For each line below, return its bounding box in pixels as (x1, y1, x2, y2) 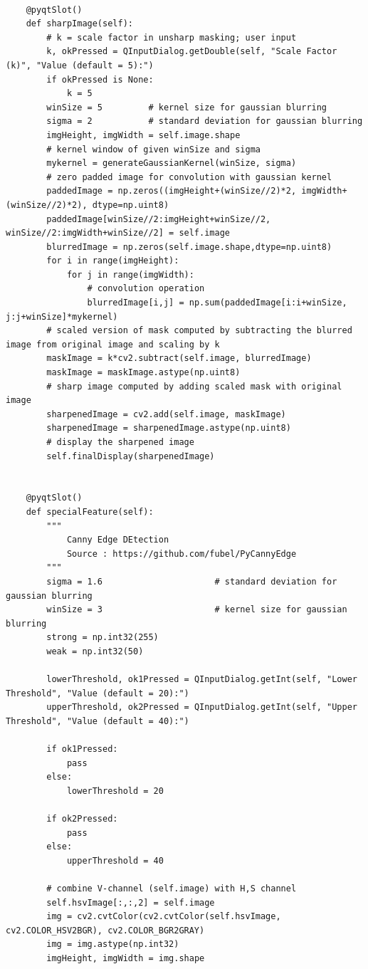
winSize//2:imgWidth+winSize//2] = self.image (6, 228, 230, 239)
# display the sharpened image (46, 437, 194, 447)
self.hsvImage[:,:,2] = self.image (46, 897, 215, 908)
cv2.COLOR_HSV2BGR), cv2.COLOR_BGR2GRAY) (6, 925, 205, 936)
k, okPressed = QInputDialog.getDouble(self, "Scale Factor (46, 46, 337, 57)
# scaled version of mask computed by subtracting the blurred (46, 325, 352, 336)
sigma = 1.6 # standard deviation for (46, 576, 337, 587)
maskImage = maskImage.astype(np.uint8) (46, 367, 241, 378)
